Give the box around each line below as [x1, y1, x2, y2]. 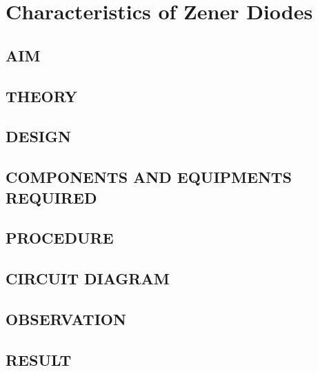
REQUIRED [6, 186, 97, 208]
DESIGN [6, 126, 71, 147]
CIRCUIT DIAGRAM [6, 268, 170, 289]
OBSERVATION [6, 308, 126, 329]
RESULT [6, 349, 72, 370]
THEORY [6, 85, 78, 106]
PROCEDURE [6, 227, 114, 248]
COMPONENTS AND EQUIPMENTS [6, 166, 292, 188]
